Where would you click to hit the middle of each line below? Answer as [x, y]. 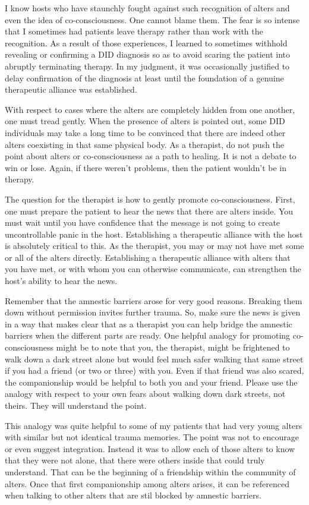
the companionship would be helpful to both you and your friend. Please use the [151, 382]
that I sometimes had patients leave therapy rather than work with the [134, 31]
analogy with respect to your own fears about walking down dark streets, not [145, 394]
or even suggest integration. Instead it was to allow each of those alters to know [150, 448]
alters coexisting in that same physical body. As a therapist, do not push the [145, 144]
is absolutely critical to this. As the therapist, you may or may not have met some [154, 246]
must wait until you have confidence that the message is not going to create [143, 222]
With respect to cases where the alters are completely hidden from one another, [150, 109]
